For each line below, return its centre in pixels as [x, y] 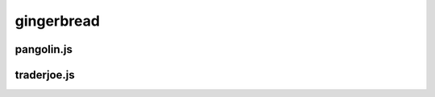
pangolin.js [43, 49]
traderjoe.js [45, 75]
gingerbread [58, 21]
